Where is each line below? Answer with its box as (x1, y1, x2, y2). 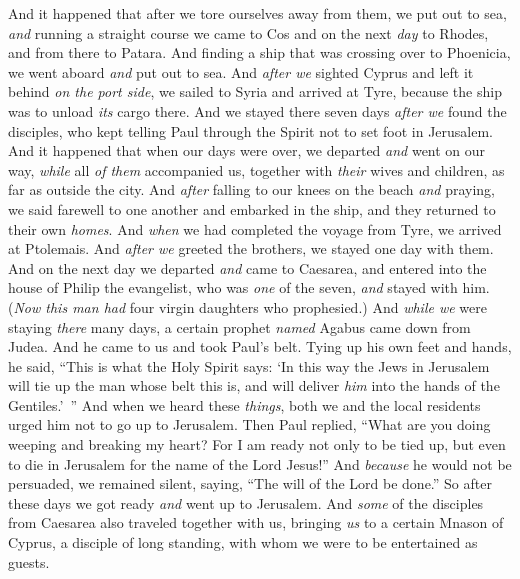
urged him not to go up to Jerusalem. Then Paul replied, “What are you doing (8, 414, 491, 435)
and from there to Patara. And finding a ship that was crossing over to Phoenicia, (8, 42, 511, 63)
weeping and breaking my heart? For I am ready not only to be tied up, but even (8, 434, 506, 455)
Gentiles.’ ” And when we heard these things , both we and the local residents (8, 394, 481, 415)
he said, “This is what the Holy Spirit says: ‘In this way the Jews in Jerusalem (8, 355, 490, 376)
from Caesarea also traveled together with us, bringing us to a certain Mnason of (8, 512, 504, 533)
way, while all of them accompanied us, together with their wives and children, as (8, 159, 505, 180)
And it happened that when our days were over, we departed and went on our (8, 140, 486, 161)
